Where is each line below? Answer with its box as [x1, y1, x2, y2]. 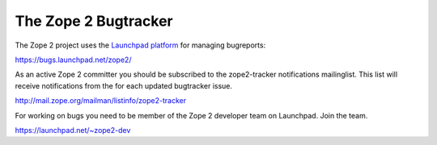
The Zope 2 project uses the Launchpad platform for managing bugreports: [15, 40, 266, 50]
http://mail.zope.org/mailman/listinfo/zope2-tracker [15, 96, 186, 106]
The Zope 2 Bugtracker [15, 12, 173, 30]
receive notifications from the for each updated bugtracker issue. [15, 81, 233, 90]
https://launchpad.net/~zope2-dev [15, 125, 131, 135]
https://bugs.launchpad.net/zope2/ [15, 55, 132, 64]
